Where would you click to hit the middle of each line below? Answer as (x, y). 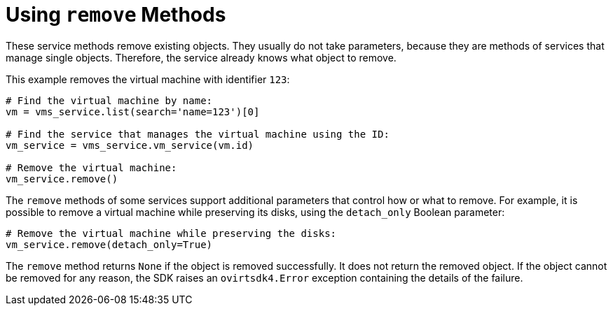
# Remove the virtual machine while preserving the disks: (171, 233)
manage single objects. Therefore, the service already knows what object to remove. (201, 57)
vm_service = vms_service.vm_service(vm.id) (130, 145)
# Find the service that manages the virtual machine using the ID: (198, 134)
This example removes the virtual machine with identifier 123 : (148, 79)
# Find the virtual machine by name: (109, 100)
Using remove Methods (116, 15)
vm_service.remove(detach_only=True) (109, 244)
